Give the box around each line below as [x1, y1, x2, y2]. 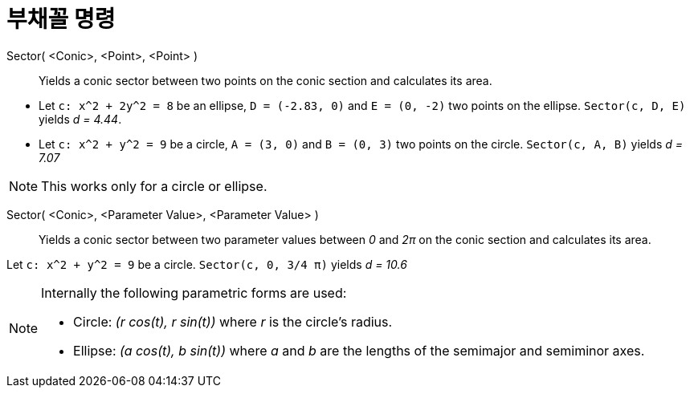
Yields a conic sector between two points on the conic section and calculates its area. [39, 73, 492, 87]
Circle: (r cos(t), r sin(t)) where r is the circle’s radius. [73, 313, 393, 330]
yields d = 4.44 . [39, 112, 122, 126]
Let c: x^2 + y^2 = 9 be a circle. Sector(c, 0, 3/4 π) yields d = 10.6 [6, 257, 407, 271]
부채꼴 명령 [6, 6, 116, 33]
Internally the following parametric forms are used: [41, 284, 347, 301]
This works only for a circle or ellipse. [41, 177, 267, 194]
